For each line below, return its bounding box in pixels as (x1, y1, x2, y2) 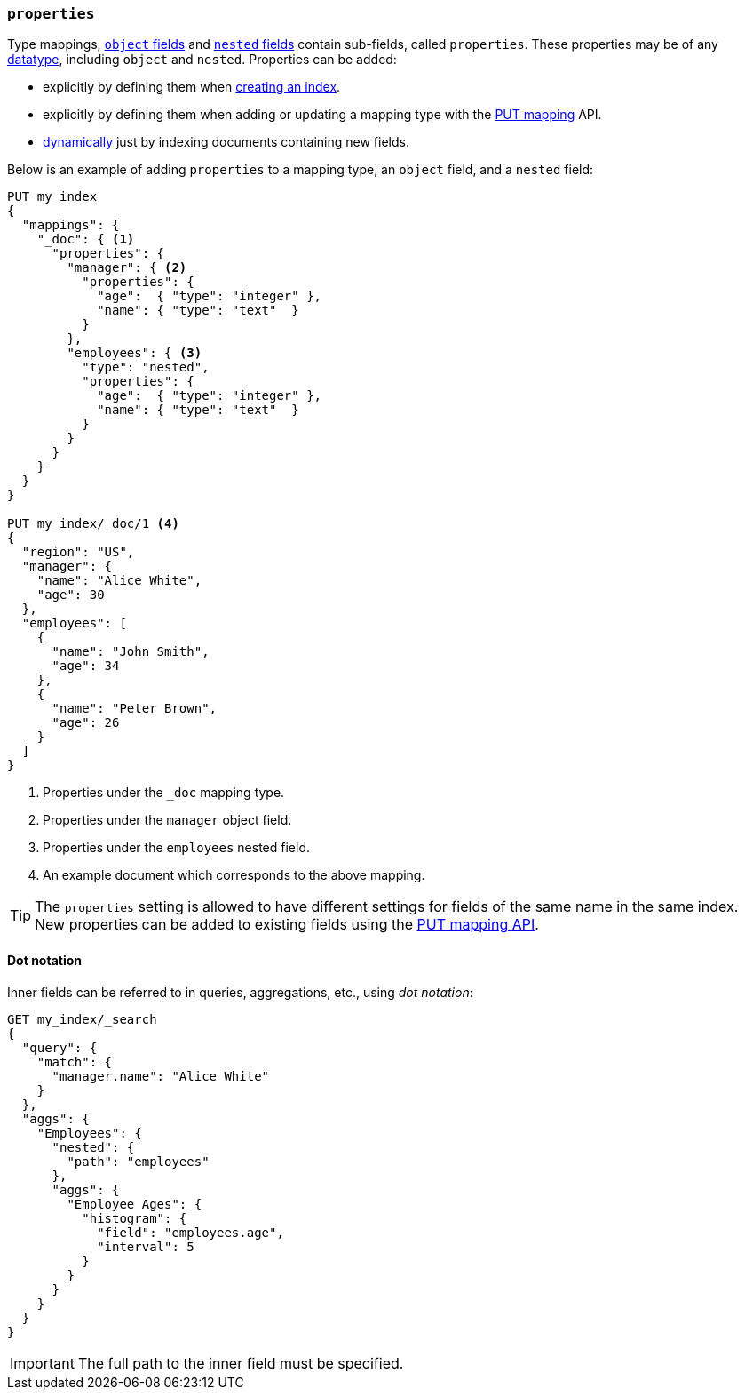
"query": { (21, 1040, 98, 1055)
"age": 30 (36, 587, 105, 603)
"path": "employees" (67, 1154, 210, 1169)
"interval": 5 (97, 1239, 194, 1254)
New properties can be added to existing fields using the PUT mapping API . (35, 915, 539, 934)
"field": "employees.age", (97, 1225, 284, 1240)
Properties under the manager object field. (43, 812, 292, 828)
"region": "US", (21, 545, 135, 560)
